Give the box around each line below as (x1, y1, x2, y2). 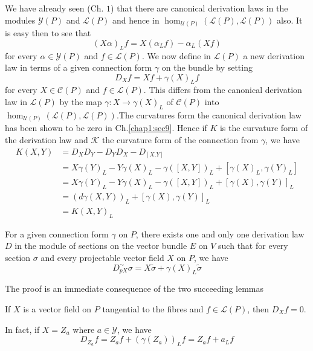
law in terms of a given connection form (5, 61, 152, 74)
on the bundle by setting (161, 61, 253, 74)
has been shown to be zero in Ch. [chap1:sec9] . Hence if (5, 121, 207, 134)
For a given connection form (5, 227, 109, 240)
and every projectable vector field (40, 251, 164, 263)
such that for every (218, 239, 288, 252)
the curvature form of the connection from (102, 133, 259, 146)
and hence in (112, 13, 160, 26)
